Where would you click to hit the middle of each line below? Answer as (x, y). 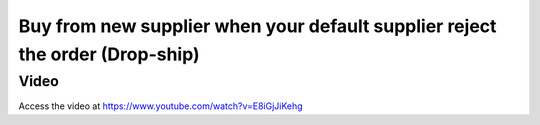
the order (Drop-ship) (109, 54)
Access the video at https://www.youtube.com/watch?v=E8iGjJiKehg (161, 106)
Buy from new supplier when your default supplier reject (257, 26)
